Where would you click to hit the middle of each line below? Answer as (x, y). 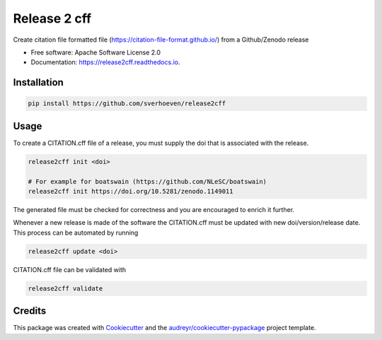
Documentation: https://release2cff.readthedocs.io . (105, 62)
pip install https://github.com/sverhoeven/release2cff (127, 104)
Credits (30, 311)
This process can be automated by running (76, 233)
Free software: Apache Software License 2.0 (96, 52)
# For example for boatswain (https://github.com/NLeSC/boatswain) (147, 181)
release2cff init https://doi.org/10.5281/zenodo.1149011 (131, 191)
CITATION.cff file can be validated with (70, 269)
